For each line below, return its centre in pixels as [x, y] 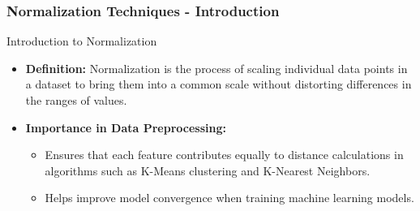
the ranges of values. [76, 100]
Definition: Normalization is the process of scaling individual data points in [216, 68]
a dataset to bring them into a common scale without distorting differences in [219, 84]
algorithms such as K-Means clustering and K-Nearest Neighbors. [208, 170]
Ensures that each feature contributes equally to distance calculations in [224, 155]
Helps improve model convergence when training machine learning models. [229, 198]
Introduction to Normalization [82, 41]
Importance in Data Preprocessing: [126, 127]
